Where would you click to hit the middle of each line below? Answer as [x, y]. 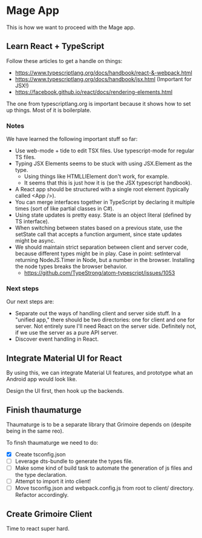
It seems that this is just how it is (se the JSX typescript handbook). [108, 183]
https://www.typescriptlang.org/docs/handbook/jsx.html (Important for [103, 79]
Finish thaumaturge [44, 410]
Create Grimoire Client [49, 514]
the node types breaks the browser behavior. [71, 266]
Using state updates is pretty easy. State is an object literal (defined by [103, 215]
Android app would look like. [42, 379]
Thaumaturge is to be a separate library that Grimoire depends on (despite [99, 424]
